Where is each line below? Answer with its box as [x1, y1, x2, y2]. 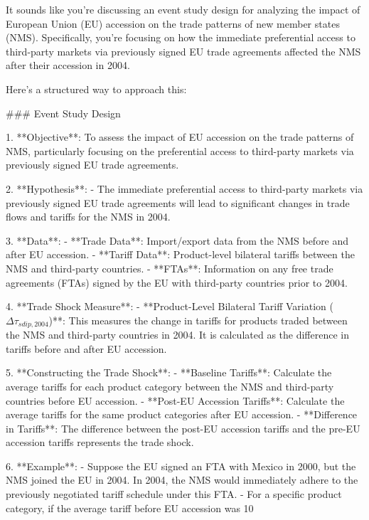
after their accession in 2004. [6, 58, 130, 73]
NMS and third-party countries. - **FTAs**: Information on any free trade [6, 260, 333, 275]
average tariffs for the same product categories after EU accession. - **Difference [6, 407, 358, 422]
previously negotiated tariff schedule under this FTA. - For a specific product [6, 487, 342, 502]
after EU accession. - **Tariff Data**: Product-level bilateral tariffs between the [6, 247, 355, 262]
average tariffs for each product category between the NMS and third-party [6, 378, 334, 393]
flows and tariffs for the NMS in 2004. [6, 209, 171, 224]
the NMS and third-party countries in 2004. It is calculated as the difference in [6, 327, 349, 342]
